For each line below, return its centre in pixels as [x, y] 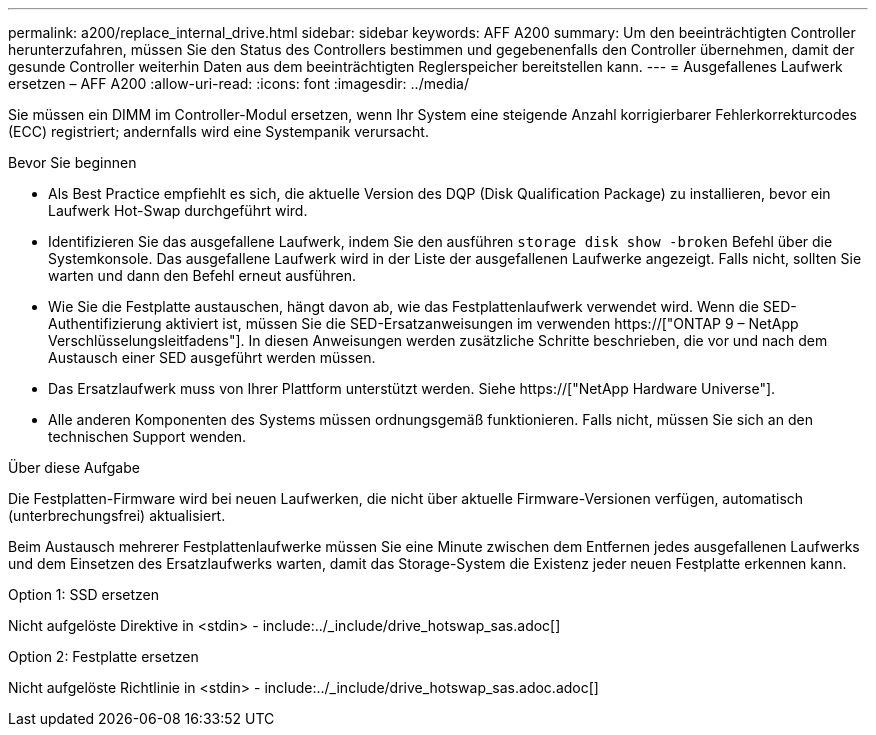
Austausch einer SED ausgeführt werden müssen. [212, 357]
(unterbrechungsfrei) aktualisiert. [117, 515]
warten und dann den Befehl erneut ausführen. [202, 275]
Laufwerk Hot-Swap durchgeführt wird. [178, 210]
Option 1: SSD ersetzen [84, 594]
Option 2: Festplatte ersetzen [103, 656]
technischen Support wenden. [147, 436]
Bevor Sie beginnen [72, 162]
